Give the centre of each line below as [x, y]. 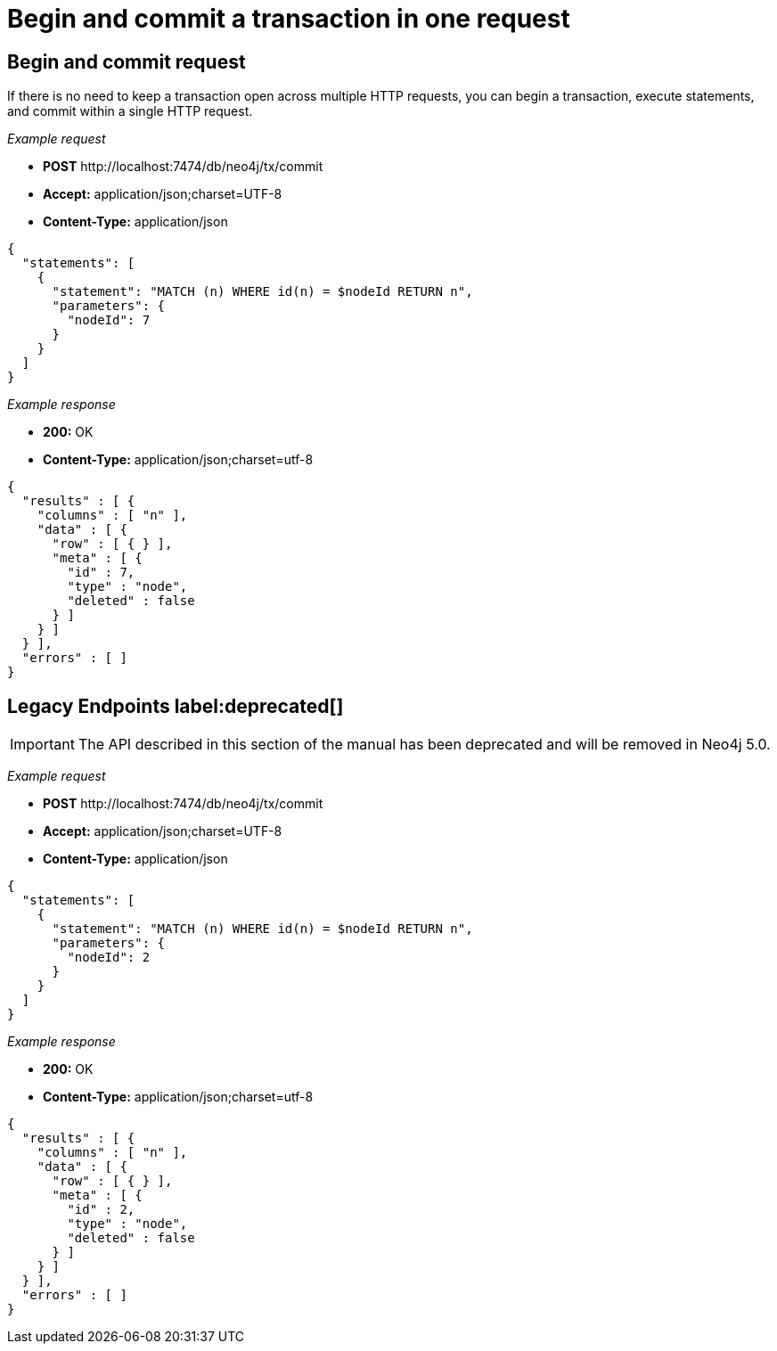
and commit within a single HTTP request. [130, 111]
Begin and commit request [127, 61]
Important [42, 745]
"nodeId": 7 [109, 320]
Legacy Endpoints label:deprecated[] [176, 706]
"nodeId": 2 [109, 958]
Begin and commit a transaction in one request [289, 19]
